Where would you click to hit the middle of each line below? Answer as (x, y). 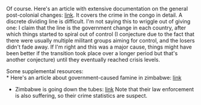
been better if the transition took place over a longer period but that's (92, 53)
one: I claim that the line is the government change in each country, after (96, 28)
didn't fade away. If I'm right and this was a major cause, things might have (99, 47)
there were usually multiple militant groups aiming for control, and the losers (100, 40)
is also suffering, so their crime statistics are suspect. (81, 96)
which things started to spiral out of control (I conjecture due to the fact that (100, 34)
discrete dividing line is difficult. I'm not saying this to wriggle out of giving (98, 21)
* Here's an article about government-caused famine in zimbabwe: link (94, 78)
